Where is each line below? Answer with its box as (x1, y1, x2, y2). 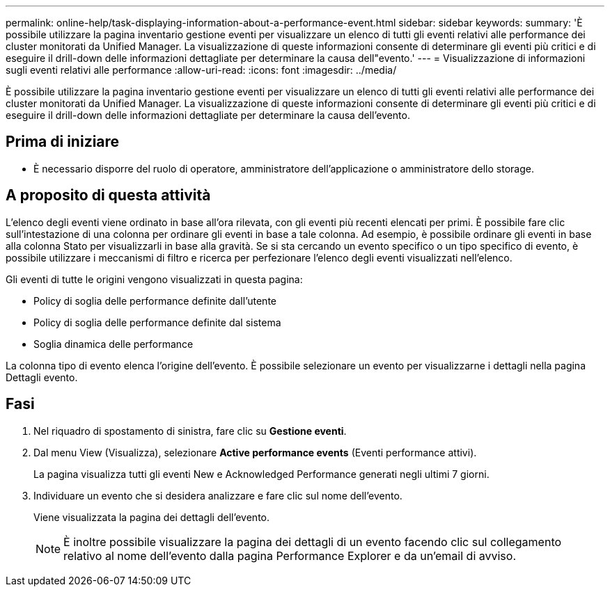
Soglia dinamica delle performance (33, 337, 194, 350)
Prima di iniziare (6, 133, 120, 151)
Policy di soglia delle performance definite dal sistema (33, 316, 281, 328)
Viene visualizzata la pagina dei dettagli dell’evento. (33, 511, 270, 523)
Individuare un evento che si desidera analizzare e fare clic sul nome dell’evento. (33, 489, 402, 502)
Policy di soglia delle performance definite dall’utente (33, 294, 276, 307)
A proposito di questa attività (6, 186, 211, 205)
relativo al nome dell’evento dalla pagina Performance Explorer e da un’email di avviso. (63, 548, 517, 563)
